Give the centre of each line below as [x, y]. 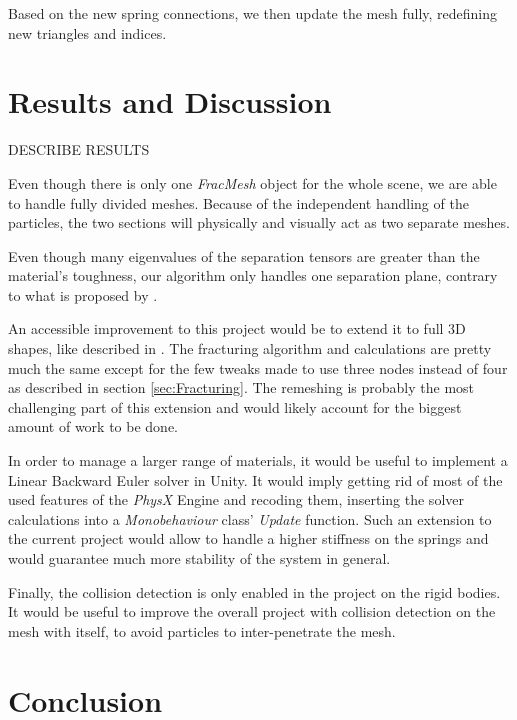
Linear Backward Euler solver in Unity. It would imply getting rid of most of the [255, 479]
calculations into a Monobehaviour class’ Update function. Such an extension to [250, 518]
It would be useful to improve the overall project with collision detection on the [252, 611]
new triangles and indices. [87, 32]
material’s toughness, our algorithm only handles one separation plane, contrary [253, 275]
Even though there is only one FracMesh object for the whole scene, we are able [252, 182]
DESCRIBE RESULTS [79, 149]
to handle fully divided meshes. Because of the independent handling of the [238, 202]
